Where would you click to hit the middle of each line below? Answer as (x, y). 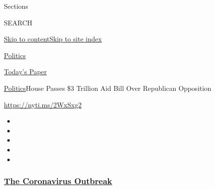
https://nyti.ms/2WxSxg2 (43, 104)
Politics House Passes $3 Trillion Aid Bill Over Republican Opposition (108, 88)
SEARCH (18, 22)
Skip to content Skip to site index (53, 39)
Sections (16, 6)
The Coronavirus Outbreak (58, 181)
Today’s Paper (26, 72)
